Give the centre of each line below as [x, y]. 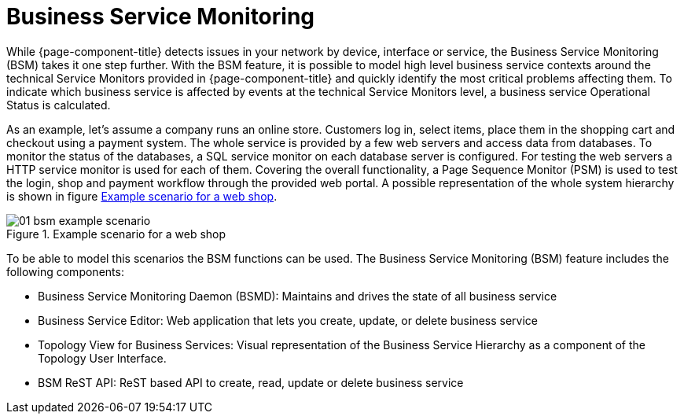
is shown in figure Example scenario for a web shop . [142, 196]
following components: [65, 271]
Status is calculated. [59, 105]
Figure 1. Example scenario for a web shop [116, 234]
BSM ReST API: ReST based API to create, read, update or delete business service [251, 382]
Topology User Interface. [102, 358]
